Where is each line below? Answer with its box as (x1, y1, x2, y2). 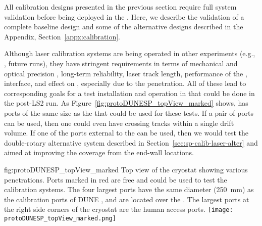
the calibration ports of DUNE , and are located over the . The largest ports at (4, 194, 249, 204)
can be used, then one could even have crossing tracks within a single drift (4, 117, 234, 128)
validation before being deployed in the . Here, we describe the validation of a (4, 11, 244, 22)
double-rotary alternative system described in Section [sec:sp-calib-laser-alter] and (4, 137, 258, 148)
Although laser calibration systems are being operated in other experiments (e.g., (4, 48, 255, 59)
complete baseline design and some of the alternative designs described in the (4, 21, 243, 32)
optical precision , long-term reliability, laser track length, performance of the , (4, 68, 247, 78)
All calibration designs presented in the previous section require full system (4, 2, 237, 12)
